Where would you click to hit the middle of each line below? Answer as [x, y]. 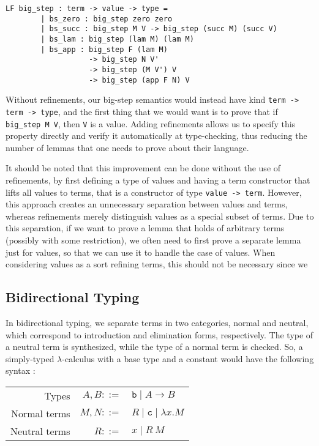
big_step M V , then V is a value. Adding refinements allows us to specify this [151, 123]
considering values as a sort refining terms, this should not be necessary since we [157, 264]
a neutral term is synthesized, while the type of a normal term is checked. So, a [154, 347]
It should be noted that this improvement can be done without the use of [143, 168]
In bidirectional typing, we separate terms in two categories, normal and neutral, [157, 323]
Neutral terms [40, 431]
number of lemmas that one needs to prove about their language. [127, 147]
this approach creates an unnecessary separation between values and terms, [147, 204]
